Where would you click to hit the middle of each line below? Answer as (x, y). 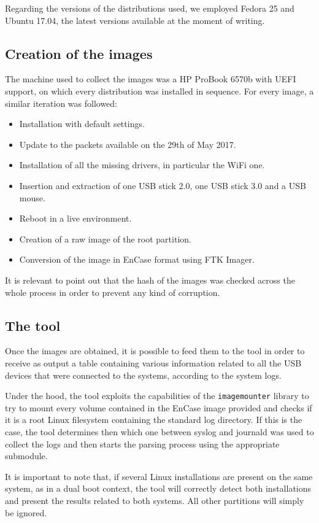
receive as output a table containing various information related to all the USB (153, 362)
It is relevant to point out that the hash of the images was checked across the (150, 280)
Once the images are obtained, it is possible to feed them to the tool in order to (155, 351)
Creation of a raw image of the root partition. (105, 238)
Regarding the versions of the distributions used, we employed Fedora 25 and (150, 8)
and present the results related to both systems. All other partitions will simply (155, 500)
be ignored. (26, 512)
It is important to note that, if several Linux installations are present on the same (159, 476)
